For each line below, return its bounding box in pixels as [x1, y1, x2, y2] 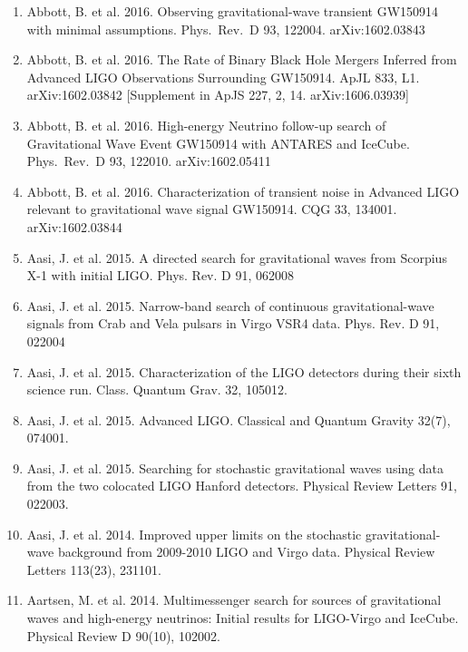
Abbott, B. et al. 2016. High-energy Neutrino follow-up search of [26, 115, 386, 134]
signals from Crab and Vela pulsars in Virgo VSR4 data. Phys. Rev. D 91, [26, 314, 440, 333]
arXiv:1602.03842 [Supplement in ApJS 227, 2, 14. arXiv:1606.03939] [26, 85, 409, 104]
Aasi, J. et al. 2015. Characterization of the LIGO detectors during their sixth [26, 362, 462, 381]
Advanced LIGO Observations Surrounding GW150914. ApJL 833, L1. [26, 67, 420, 86]
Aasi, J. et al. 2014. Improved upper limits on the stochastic [26, 524, 362, 543]
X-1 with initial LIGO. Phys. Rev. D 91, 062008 [26, 266, 294, 285]
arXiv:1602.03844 [26, 217, 122, 236]
